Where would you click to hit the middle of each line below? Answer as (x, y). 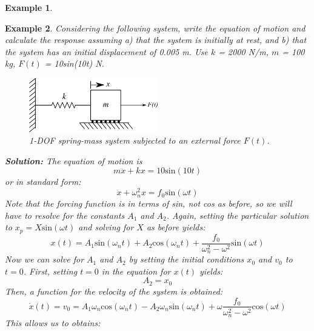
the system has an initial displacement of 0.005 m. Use (106, 51)
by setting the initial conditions (186, 259)
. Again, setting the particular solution (238, 215)
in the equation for (136, 271)
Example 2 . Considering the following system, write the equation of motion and (155, 28)
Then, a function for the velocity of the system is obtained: (114, 291)
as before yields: (176, 227)
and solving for (106, 227)
